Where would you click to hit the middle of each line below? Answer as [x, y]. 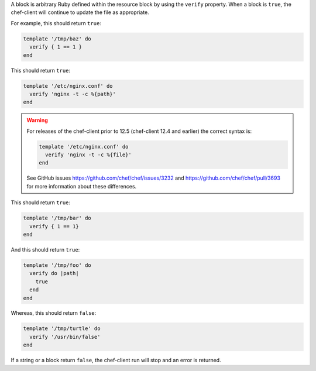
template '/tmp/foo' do [57, 265]
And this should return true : [45, 249]
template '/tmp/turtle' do [62, 329]
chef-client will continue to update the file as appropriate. [80, 12]
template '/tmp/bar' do [57, 218]
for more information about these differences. [82, 186]
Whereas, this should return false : [54, 313]
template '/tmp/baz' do [57, 39]
